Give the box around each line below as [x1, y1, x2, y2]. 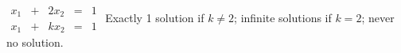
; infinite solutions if [234, 9, 332, 25]
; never [361, 9, 395, 25]
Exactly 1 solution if [105, 9, 204, 25]
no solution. [6, 33, 64, 50]
